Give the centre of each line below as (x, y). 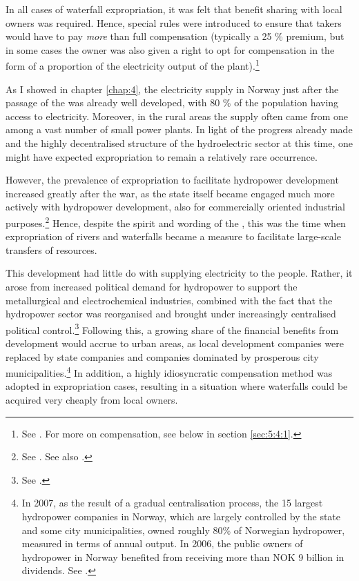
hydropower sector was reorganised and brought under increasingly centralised (171, 314)
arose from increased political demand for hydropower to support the (152, 286)
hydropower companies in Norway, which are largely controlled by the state (181, 516)
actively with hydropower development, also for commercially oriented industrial (175, 207)
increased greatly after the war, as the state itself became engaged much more (170, 193)
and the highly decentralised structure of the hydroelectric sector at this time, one (179, 143)
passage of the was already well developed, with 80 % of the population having (172, 102)
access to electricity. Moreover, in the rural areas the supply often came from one (177, 116)
